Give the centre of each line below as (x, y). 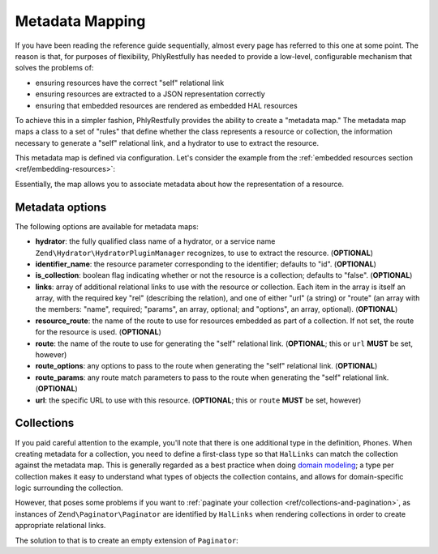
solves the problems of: (54, 68)
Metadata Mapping (80, 21)
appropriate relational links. (60, 526)
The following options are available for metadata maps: (107, 226)
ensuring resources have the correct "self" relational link (130, 83)
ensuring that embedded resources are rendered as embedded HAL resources (166, 105)
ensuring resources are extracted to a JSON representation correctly (150, 94)
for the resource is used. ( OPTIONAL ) (99, 332)
